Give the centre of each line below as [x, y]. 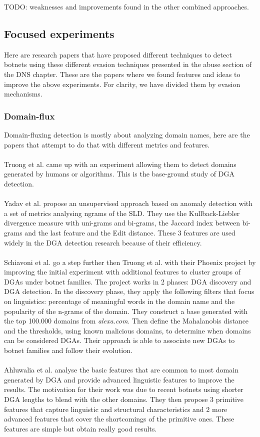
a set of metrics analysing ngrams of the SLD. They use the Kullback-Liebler [122, 213]
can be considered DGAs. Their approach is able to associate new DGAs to [119, 340]
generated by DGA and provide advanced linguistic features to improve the [119, 379]
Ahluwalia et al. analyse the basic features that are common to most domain [121, 370]
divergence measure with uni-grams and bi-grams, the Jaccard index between [122, 223]
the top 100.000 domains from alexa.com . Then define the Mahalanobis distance [126, 321]
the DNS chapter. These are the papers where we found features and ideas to [122, 74]
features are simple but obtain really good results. [80, 428]
